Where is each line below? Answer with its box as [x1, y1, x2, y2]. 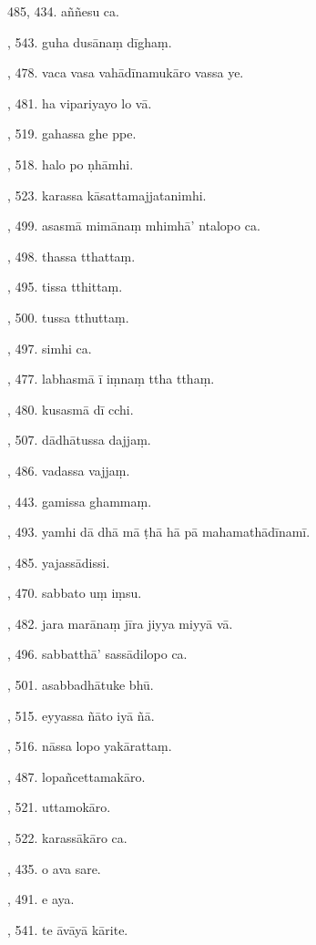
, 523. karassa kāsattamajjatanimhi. [7, 185, 207, 204]
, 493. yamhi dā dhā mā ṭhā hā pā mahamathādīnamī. [7, 522, 311, 541]
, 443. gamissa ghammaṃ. [7, 491, 152, 510]
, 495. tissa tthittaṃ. [7, 277, 123, 296]
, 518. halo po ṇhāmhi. [7, 154, 134, 173]
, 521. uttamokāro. [7, 797, 111, 817]
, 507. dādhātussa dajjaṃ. [7, 430, 151, 449]
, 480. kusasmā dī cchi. [7, 399, 134, 418]
